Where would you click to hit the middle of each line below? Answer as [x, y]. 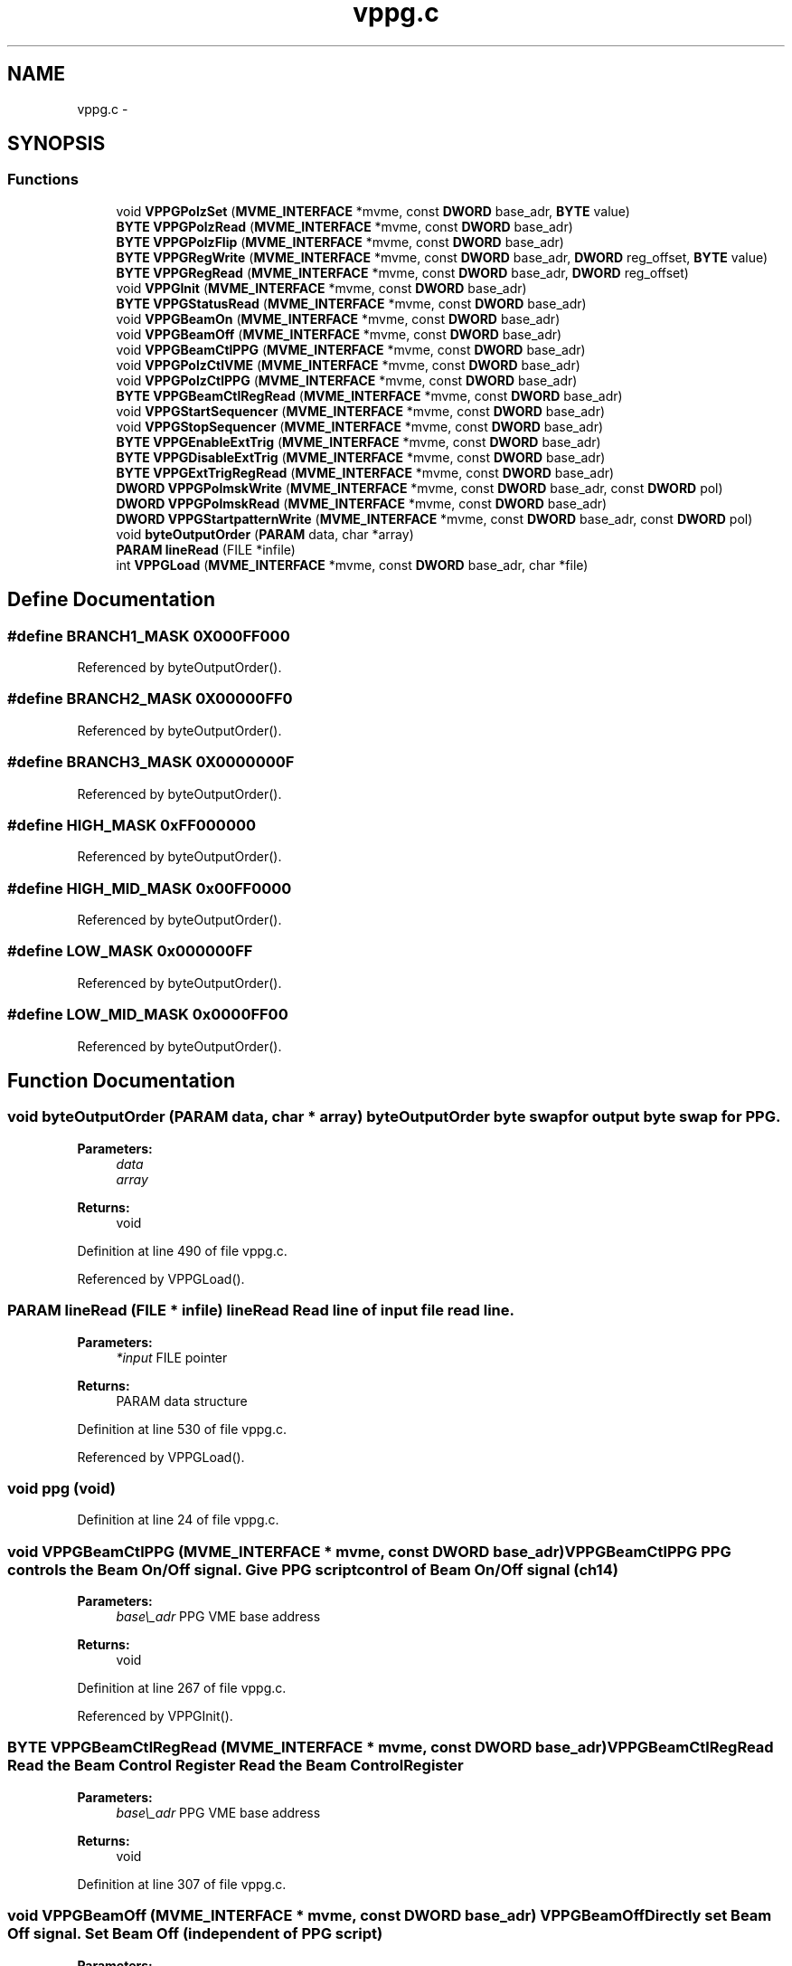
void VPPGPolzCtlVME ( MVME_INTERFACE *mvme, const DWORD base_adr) [348, 365]
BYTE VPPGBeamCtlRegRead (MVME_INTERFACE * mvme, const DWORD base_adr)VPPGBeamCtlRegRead [391, 1748]
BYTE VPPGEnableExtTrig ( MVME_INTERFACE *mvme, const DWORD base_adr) [358, 442]
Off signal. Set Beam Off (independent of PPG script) [195, 1934]
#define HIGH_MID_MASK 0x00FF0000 [150, 888]
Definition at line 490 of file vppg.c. [182, 1250]
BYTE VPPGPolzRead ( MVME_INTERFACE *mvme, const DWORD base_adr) [344, 226]
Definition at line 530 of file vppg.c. [182, 1429]
